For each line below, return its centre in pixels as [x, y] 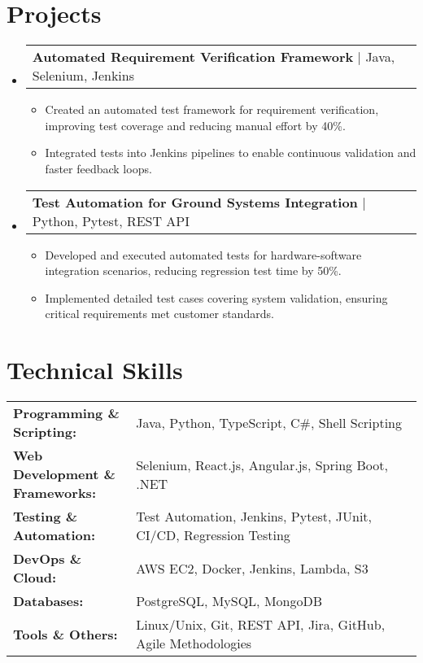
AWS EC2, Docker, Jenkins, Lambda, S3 [252, 568]
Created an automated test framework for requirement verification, [212, 109]
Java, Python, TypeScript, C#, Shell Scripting [269, 422]
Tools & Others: [65, 634]
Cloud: [35, 577]
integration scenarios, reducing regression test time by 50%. [193, 270]
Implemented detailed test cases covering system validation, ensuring [216, 297]
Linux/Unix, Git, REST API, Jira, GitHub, [261, 624]
